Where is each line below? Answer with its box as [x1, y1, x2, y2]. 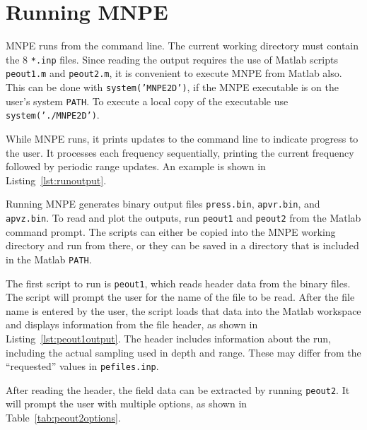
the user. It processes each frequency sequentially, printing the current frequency [6, 145, 354, 160]
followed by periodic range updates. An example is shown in [6, 159, 266, 174]
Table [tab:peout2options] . [6, 410, 121, 425]
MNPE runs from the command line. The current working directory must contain [6, 38, 359, 53]
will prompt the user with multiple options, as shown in [6, 396, 247, 411]
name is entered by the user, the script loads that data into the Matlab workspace [6, 303, 361, 318]
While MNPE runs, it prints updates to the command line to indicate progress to [6, 131, 359, 145]
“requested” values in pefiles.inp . [6, 359, 159, 374]
